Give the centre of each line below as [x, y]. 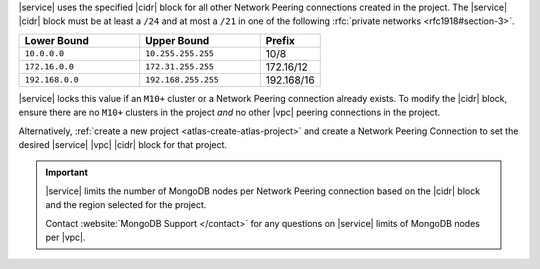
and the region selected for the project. [126, 205]
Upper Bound [177, 40]
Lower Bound [56, 40]
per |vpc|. [65, 237]
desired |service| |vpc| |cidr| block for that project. [123, 144]
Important [67, 172]
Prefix [280, 40]
